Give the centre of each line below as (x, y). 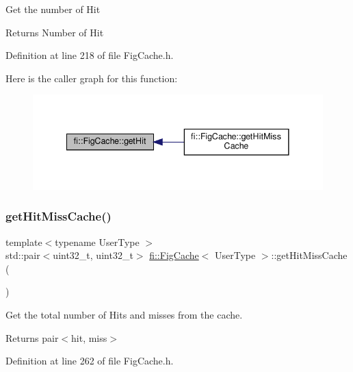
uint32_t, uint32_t (93, 255)
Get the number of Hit (53, 9)
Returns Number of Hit (55, 32)
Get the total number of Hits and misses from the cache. (124, 314)
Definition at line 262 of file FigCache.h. (90, 361)
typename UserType (97, 241)
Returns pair (32, 337)
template (24, 241)
